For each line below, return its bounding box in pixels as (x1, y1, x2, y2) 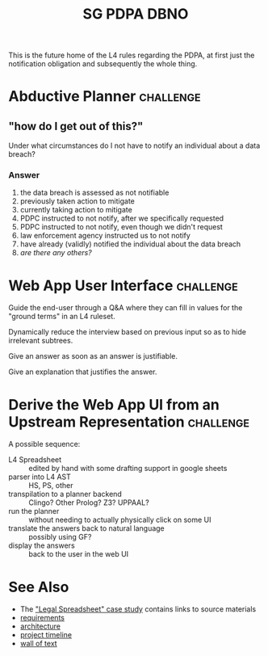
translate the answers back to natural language (8, 524, 165, 533)
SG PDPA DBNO (82, 5, 189, 23)
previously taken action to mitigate (19, 196, 136, 206)
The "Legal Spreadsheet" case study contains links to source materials (19, 604, 257, 614)
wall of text (19, 639, 58, 649)
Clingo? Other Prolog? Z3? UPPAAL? (28, 498, 149, 507)
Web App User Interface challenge (8, 276, 238, 295)
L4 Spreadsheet (8, 455, 62, 465)
